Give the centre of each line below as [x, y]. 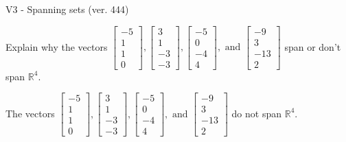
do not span [257, 113]
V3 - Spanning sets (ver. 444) [67, 9]
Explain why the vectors [57, 46]
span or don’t [313, 46]
